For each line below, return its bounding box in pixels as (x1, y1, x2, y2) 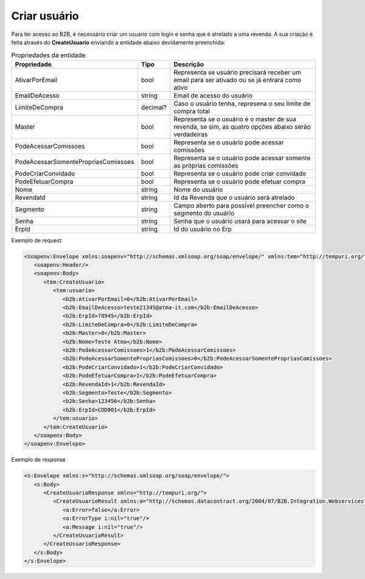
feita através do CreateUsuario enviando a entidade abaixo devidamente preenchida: (11, 38, 225, 46)
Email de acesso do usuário (173, 91, 252, 100)
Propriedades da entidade (11, 51, 86, 59)
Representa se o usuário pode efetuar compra (173, 177, 305, 186)
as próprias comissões (173, 161, 238, 170)
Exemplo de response (11, 456, 66, 463)
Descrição (173, 60, 204, 68)
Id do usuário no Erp (173, 225, 232, 233)
